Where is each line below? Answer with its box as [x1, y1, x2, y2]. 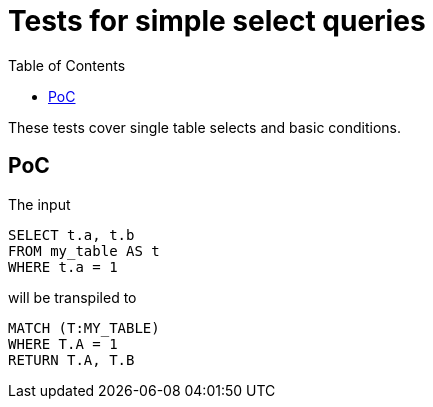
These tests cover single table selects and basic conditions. [8, 118, 402, 136]
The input [8, 195, 71, 213]
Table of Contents [8, 56, 126, 74]
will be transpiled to [8, 288, 137, 306]
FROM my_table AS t [8, 242, 160, 259]
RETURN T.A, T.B [8, 351, 135, 368]
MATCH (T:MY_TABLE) [8, 319, 160, 336]
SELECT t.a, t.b [8, 226, 135, 243]
